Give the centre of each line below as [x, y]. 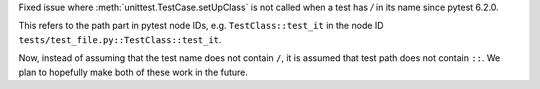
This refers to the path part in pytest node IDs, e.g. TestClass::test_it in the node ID [201, 26]
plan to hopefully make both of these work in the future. [133, 72]
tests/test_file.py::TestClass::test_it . [120, 39]
